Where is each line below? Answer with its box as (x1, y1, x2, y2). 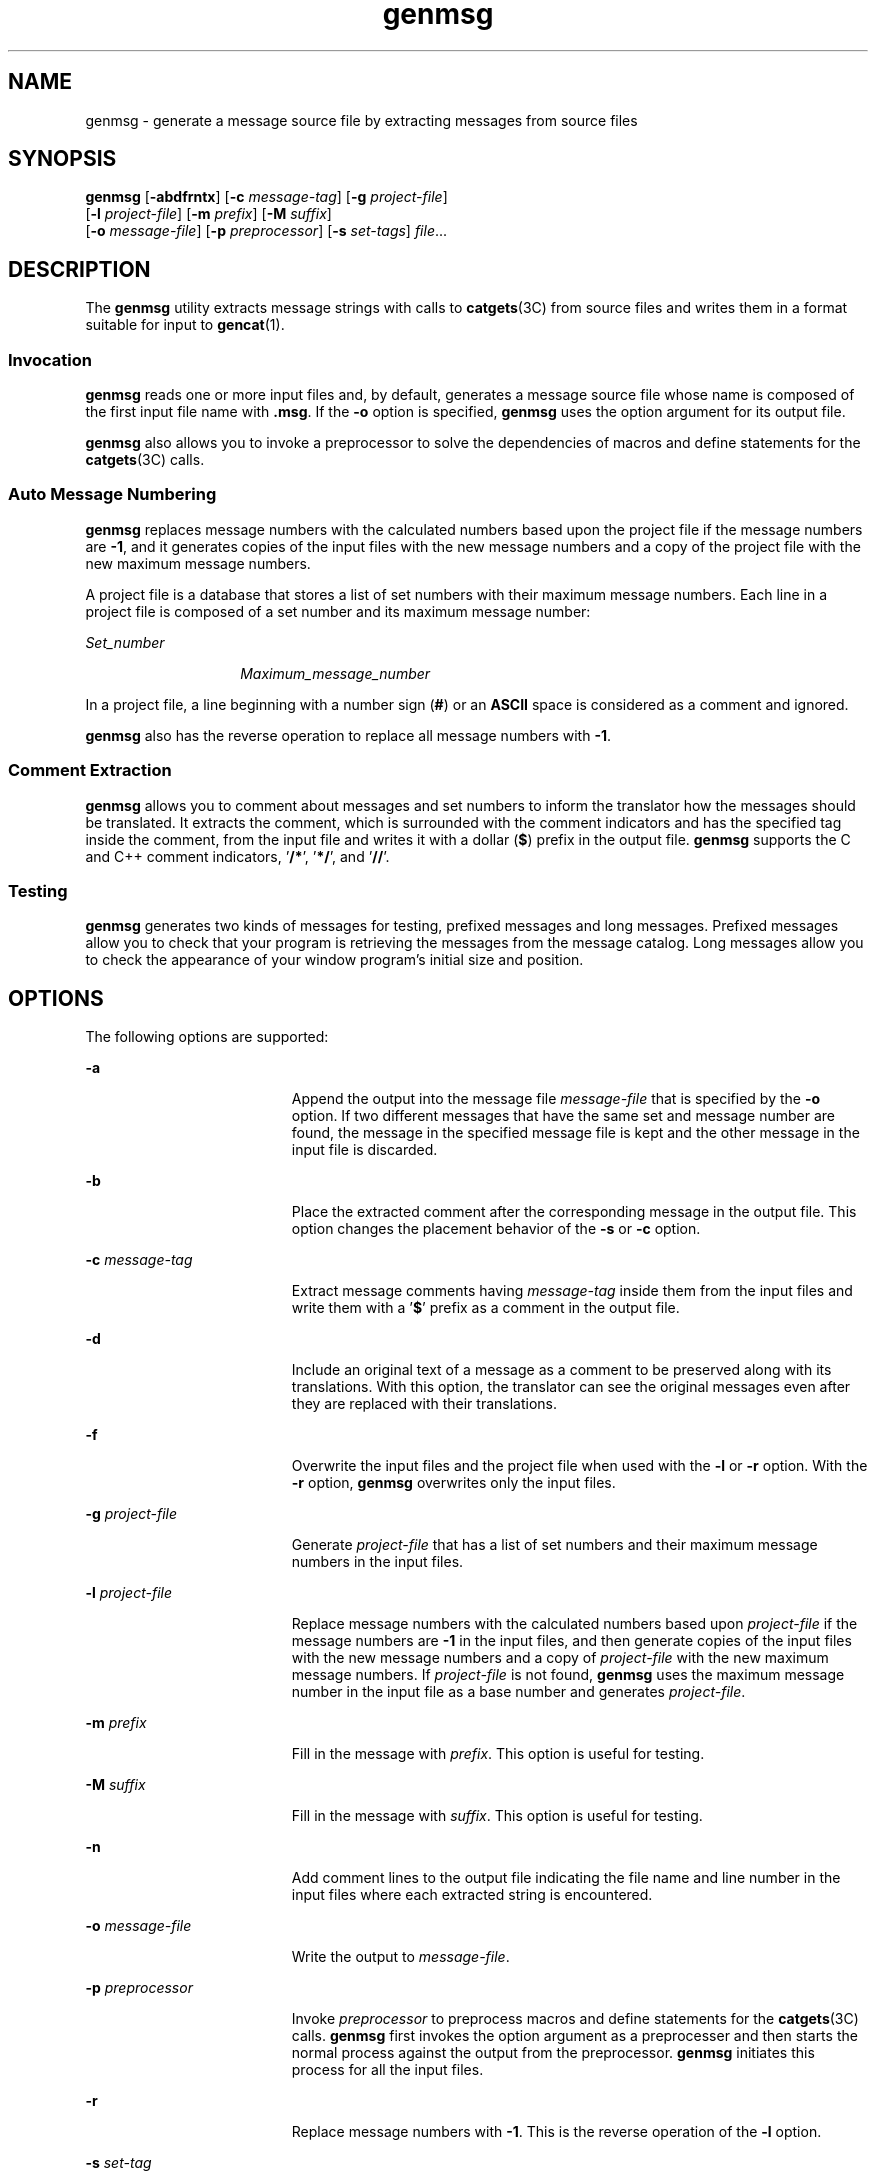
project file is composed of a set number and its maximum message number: (85, 602, 591, 620)
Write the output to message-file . (291, 1948, 510, 1966)
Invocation (8, 349, 92, 370)
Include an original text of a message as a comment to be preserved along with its (291, 1361, 832, 1379)
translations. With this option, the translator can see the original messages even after (291, 1378, 851, 1396)
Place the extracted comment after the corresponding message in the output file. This (291, 1203, 857, 1221)
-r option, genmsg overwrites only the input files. (291, 1474, 616, 1492)
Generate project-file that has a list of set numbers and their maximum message (291, 1536, 818, 1554)
